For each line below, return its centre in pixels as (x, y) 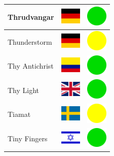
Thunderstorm (30, 41)
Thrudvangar (31, 17)
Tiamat (19, 114)
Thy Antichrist (31, 66)
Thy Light (24, 90)
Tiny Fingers (28, 138)
